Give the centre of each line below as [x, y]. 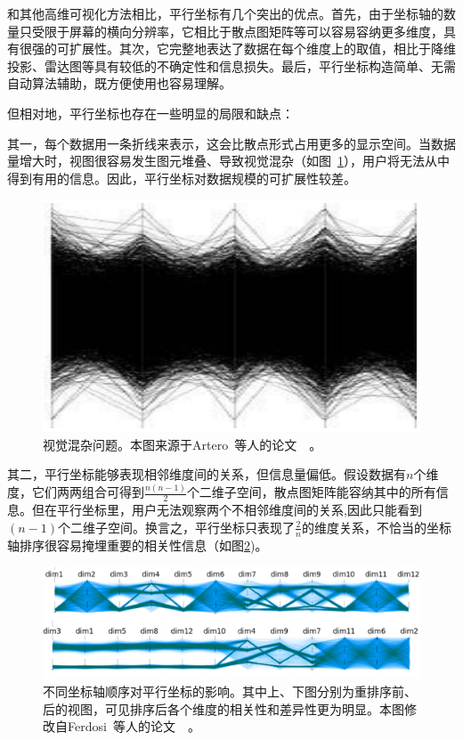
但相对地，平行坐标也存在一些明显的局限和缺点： [150, 113]
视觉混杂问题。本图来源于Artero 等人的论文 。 [183, 444]
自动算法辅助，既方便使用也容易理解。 [119, 83]
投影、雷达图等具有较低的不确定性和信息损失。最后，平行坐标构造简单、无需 [231, 65]
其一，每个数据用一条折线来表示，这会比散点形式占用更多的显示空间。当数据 [231, 143]
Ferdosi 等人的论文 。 [134, 726]
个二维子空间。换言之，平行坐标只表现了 [176, 527]
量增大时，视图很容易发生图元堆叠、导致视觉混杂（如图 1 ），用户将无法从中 [228, 161]
